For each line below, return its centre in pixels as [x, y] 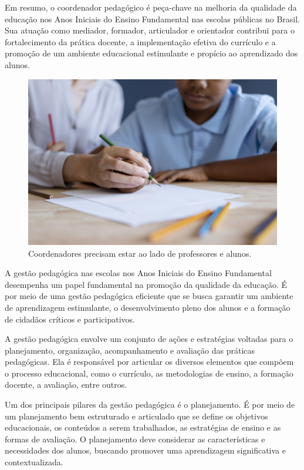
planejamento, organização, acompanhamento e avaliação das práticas [130, 350]
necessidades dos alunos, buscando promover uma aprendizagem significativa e [145, 450]
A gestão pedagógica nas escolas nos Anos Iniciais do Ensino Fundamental [138, 273]
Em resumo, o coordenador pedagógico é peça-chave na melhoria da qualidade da [151, 7]
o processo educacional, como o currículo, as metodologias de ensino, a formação [149, 373]
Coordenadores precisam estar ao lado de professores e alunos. [140, 253]
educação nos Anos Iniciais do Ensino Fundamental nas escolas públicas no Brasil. [152, 19]
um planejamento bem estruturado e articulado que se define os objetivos [136, 416]
